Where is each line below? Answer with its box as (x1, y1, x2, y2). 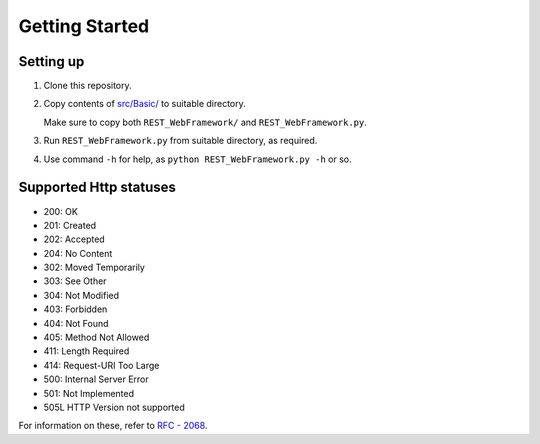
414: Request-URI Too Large (43, 359, 160, 371)
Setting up (18, 53, 85, 70)
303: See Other (43, 275, 107, 287)
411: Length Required (43, 345, 130, 357)
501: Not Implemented (43, 387, 135, 399)
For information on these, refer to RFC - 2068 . (18, 420, 208, 432)
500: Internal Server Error (43, 373, 149, 385)
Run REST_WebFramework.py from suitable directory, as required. (43, 135, 318, 147)
